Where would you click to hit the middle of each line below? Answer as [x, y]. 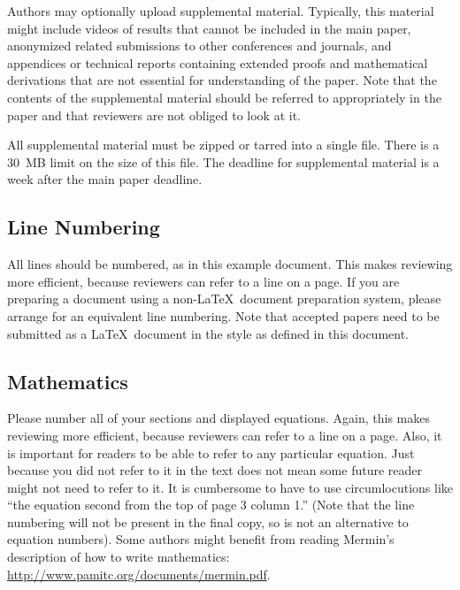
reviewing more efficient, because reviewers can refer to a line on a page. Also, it [225, 435]
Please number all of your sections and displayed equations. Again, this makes [218, 418]
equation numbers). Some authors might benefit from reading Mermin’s [201, 539]
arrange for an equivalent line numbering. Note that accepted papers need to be [223, 315]
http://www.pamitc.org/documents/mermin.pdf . [139, 574]
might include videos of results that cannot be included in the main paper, [209, 28]
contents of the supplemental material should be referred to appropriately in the [224, 97]
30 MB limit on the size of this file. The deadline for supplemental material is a [223, 161]
